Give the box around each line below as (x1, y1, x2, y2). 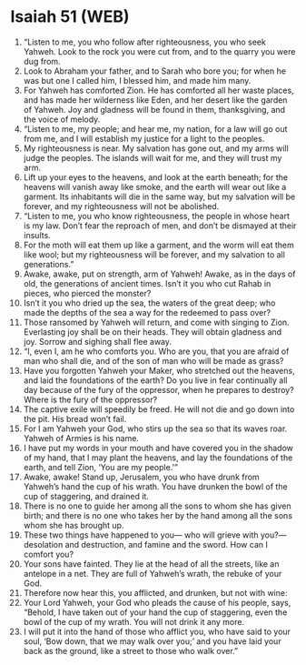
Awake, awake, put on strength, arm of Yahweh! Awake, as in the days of (23, 268, 296, 279)
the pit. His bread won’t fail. (23, 413, 127, 424)
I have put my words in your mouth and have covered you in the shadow (23, 442, 294, 453)
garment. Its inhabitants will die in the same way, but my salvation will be (23, 191, 296, 202)
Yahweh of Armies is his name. (23, 432, 140, 443)
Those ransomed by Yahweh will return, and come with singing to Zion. (23, 317, 290, 327)
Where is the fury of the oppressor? (23, 394, 158, 405)
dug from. (23, 55, 62, 66)
